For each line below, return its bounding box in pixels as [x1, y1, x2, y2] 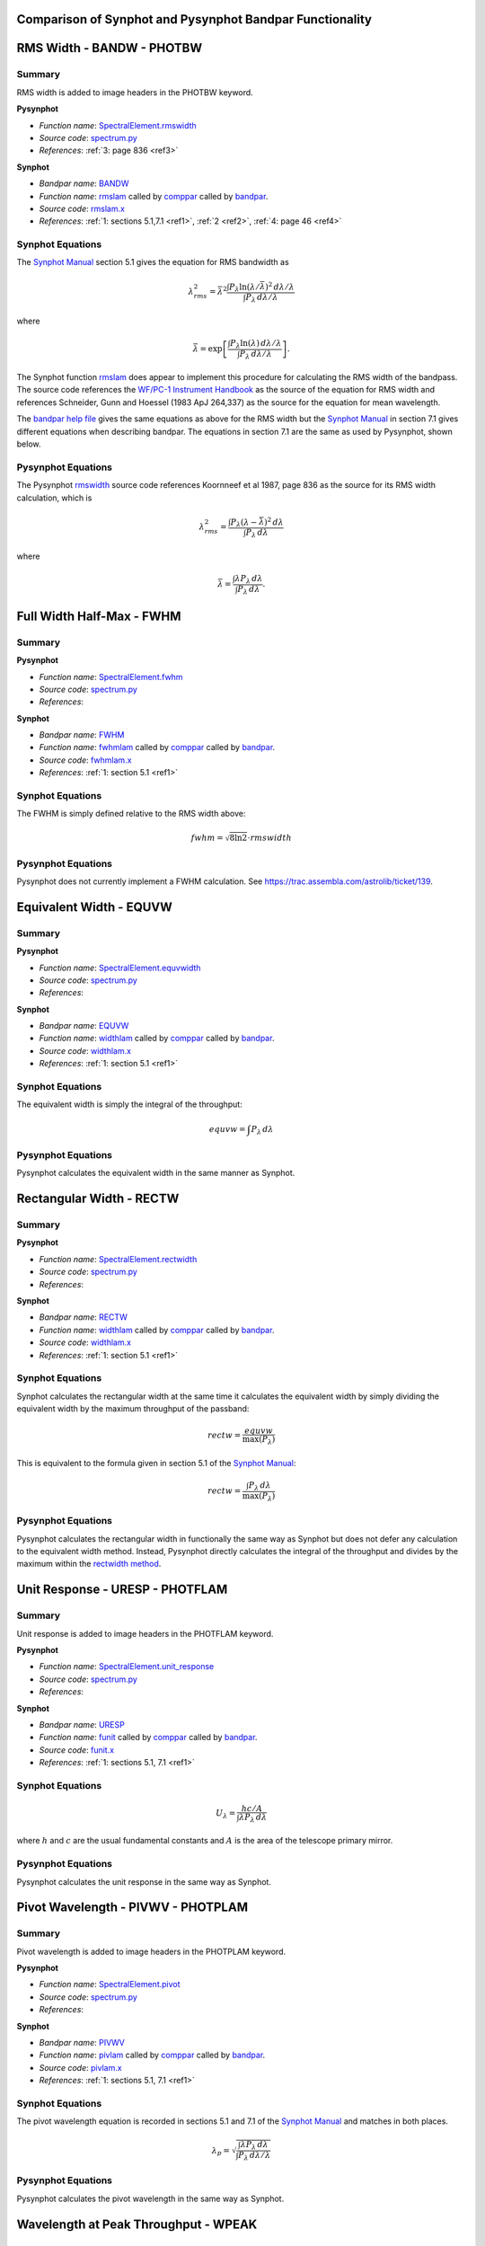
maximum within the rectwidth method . [16, 1559, 162, 1570]
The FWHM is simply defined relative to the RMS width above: [16, 809, 246, 819]
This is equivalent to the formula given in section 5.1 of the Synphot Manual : [16, 1457, 296, 1468]
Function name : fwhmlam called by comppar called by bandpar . [39, 742, 276, 753]
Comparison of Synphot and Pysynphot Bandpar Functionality [16, 12, 373, 27]
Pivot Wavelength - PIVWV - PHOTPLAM [16, 1900, 249, 1915]
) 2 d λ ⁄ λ [265, 279, 295, 292]
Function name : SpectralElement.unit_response [39, 1661, 215, 1672]
